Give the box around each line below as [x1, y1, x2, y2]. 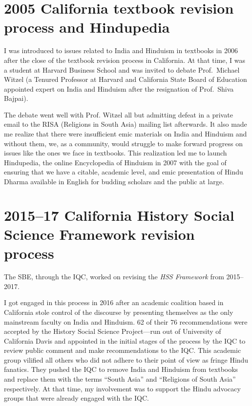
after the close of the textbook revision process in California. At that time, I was [4, 55, 246, 65]
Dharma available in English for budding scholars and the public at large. [4, 176, 224, 187]
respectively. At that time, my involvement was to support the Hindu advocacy [4, 383, 241, 393]
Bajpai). [4, 93, 28, 103]
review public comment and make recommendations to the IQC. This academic [4, 345, 241, 355]
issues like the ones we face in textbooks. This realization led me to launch [4, 148, 227, 158]
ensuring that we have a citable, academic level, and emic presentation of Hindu [4, 167, 243, 177]
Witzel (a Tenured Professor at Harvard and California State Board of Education [4, 74, 247, 84]
